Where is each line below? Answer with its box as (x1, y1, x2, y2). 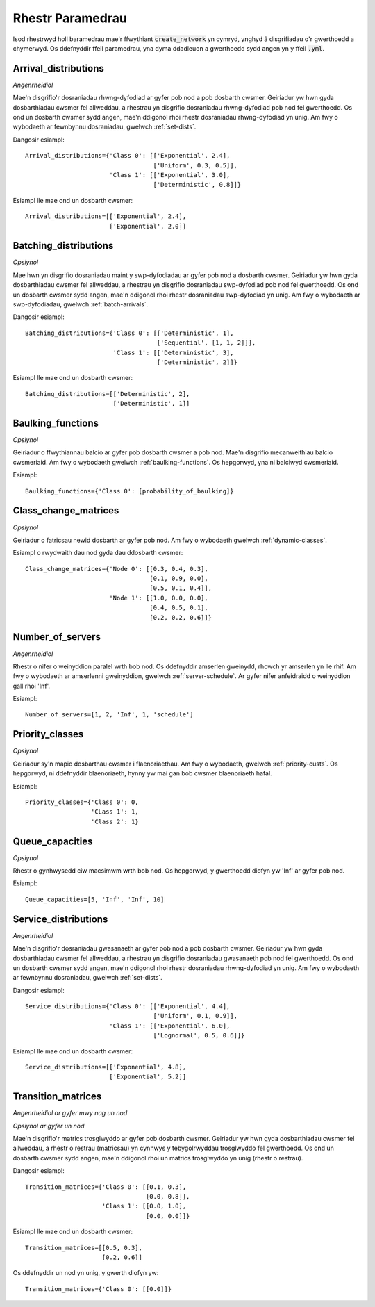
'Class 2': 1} (90, 817, 139, 825)
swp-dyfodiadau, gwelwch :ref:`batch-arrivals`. (12, 300, 149, 309)
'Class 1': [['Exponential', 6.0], (108, 1021, 231, 1030)
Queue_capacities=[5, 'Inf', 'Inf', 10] (25, 895, 165, 903)
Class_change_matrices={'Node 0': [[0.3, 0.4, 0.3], (25, 565, 208, 573)
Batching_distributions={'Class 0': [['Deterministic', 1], (25, 329, 234, 337)
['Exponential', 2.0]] (108, 222, 187, 230)
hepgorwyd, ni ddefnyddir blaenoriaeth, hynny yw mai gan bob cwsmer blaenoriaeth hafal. (12, 769, 272, 778)
